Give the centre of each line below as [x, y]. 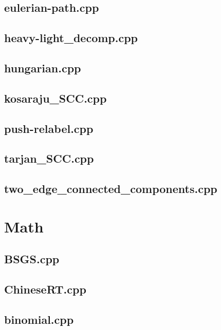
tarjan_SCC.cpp [49, 158]
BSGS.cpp [32, 259]
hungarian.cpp [43, 67]
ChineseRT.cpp [45, 289]
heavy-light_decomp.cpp [71, 38]
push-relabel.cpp [49, 128]
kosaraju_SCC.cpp [56, 98]
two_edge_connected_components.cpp [111, 189]
